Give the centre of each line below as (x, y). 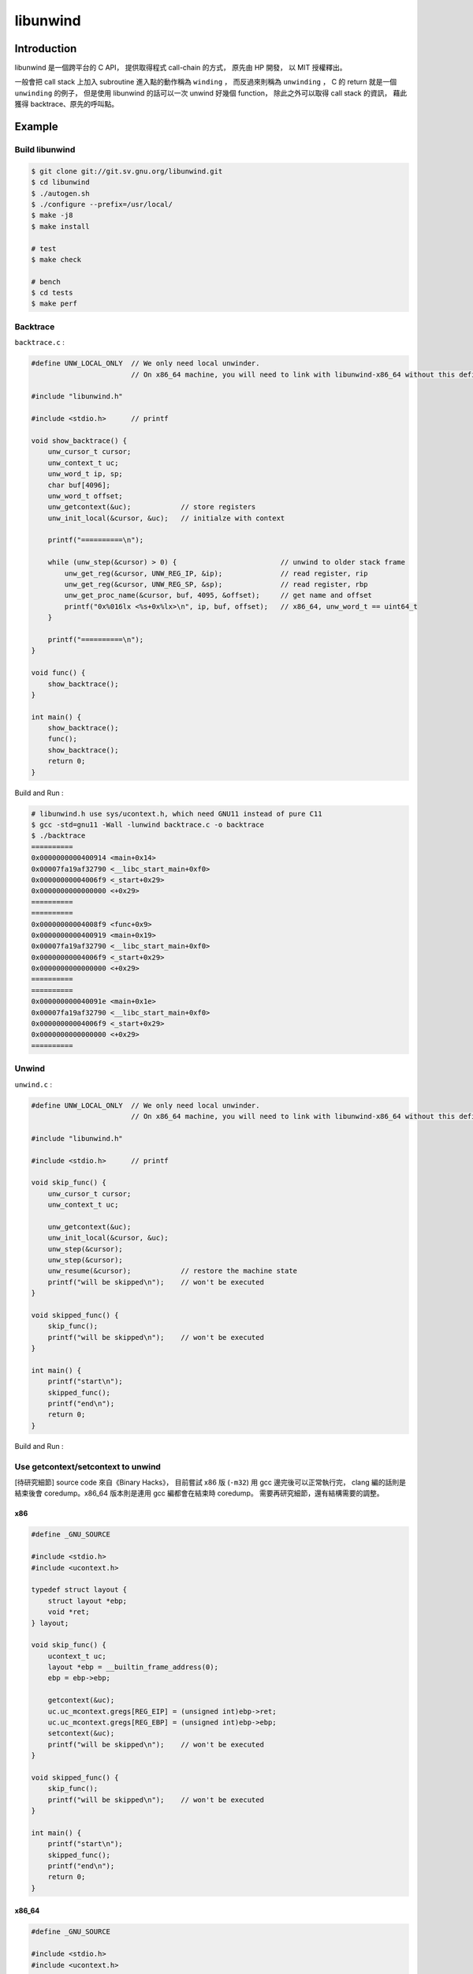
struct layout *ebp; (88, 1601)
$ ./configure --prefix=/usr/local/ (102, 204)
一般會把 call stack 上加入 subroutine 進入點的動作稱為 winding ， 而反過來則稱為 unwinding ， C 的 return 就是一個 (206, 82)
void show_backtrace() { (79, 441)
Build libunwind (45, 150)
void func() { (58, 673)
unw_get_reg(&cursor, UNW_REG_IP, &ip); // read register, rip (216, 573)
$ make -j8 (52, 216)
